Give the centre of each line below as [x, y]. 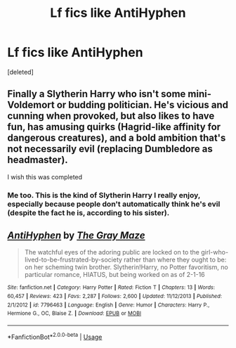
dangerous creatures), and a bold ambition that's [117, 138]
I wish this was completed [45, 176]
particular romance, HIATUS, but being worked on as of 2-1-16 [114, 275]
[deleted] [20, 72]
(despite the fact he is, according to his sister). [88, 212]
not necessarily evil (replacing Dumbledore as [110, 149]
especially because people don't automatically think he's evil [114, 204]
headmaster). [38, 160]
